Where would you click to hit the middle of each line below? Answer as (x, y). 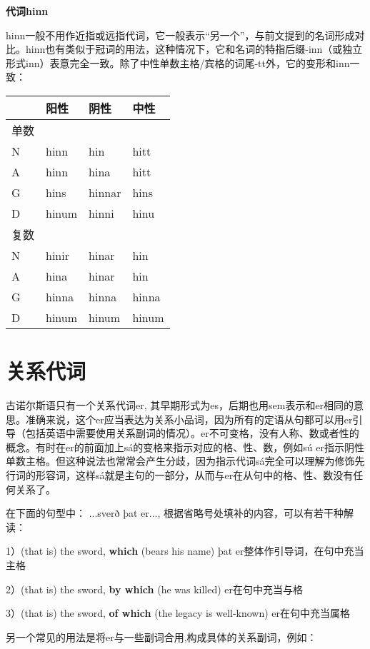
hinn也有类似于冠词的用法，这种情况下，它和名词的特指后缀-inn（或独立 (194, 49)
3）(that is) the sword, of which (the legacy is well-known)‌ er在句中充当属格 (178, 613)
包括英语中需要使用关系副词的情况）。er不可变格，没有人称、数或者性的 (192, 433)
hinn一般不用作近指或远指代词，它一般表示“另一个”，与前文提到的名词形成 (180, 35)
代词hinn (27, 11)
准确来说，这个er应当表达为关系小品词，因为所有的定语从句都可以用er (189, 419)
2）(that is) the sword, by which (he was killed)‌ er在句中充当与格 (155, 589)
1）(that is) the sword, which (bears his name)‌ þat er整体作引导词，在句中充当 (185, 551)
